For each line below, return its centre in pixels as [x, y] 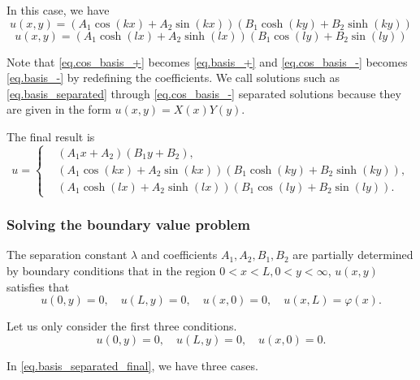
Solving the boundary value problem [129, 225]
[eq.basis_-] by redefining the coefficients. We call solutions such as [173, 78]
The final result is [51, 136]
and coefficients [179, 255]
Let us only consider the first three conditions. [122, 326]
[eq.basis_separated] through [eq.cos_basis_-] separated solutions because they [204, 93]
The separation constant [67, 255]
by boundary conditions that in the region [111, 270]
